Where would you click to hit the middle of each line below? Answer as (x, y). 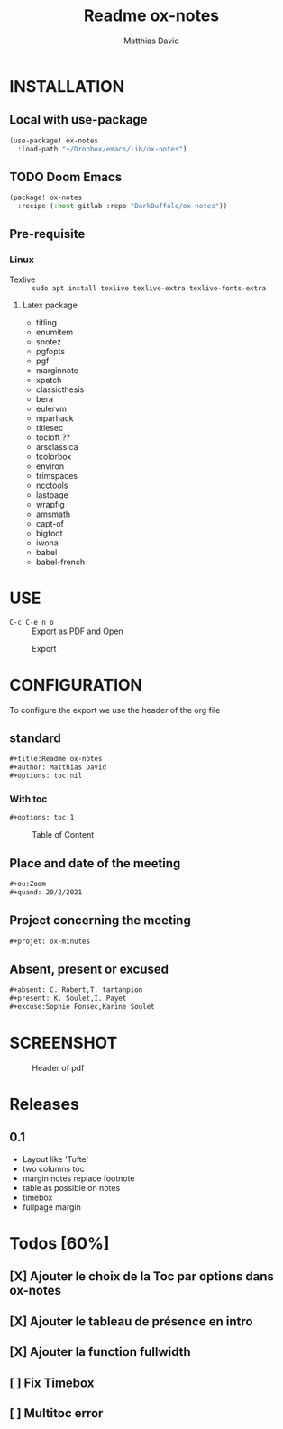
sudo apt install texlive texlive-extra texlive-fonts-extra (149, 288)
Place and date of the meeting (95, 863)
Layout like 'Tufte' (55, 1159)
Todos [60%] (59, 1244)
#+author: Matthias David (58, 767)
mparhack (55, 418)
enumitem (55, 332)
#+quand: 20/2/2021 (46, 892)
